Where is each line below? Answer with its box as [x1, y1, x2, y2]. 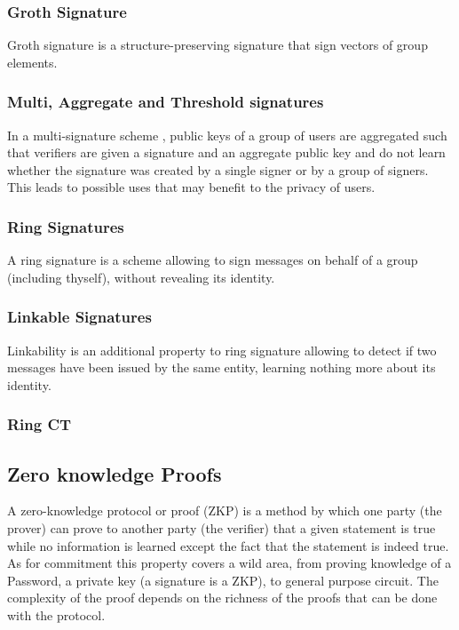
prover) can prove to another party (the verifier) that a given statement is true [7, 519, 436, 538]
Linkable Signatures [7, 306, 152, 328]
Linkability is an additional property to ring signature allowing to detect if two [7, 340, 437, 359]
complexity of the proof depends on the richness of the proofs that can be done [7, 588, 438, 607]
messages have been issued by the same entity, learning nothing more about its [7, 358, 436, 377]
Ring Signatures [7, 215, 124, 237]
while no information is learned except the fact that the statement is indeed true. [7, 536, 449, 554]
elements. [7, 52, 58, 71]
